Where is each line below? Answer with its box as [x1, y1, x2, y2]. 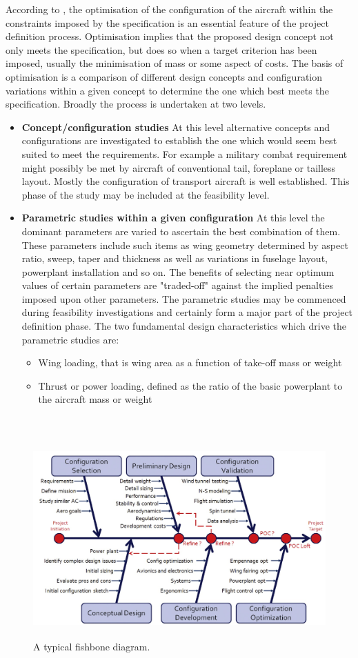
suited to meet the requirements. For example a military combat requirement [21, 146, 348, 161]
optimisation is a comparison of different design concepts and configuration [6, 69, 323, 83]
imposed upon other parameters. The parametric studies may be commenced [21, 291, 346, 306]
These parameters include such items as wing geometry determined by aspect [21, 237, 348, 252]
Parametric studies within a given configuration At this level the [21, 210, 325, 225]
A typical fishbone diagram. [33, 639, 150, 654]
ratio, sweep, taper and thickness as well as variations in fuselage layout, [21, 251, 328, 266]
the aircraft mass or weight [38, 392, 152, 406]
